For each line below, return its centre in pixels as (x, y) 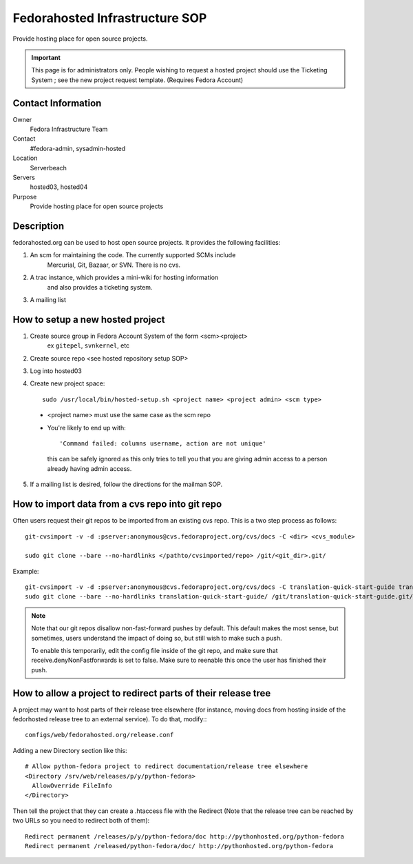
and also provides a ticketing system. (100, 287)
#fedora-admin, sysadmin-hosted (78, 148)
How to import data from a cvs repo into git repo (117, 504)
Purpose (25, 197)
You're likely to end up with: (87, 428)
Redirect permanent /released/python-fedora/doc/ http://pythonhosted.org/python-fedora (179, 846)
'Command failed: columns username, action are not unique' (163, 444)
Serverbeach (48, 168)
